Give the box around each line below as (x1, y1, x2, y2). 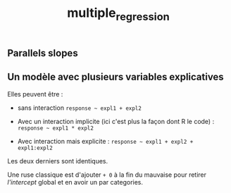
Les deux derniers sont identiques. (7, 156, 108, 165)
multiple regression (66, 5, 170, 23)
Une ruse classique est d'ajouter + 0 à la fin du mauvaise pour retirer (7, 170, 206, 179)
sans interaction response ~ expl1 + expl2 (17, 104, 142, 112)
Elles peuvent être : (7, 89, 63, 98)
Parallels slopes (7, 47, 79, 59)
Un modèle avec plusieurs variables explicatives (7, 71, 224, 83)
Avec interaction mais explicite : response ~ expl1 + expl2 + (17, 137, 194, 145)
